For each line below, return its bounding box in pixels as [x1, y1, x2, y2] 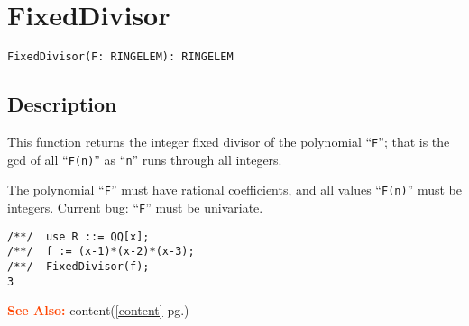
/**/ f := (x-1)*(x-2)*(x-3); [7, 245, 195, 258]
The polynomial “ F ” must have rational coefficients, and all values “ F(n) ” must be [7, 180, 462, 199]
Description [7, 90, 117, 118]
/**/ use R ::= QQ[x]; [7, 230, 150, 243]
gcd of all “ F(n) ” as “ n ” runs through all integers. [7, 149, 282, 168]
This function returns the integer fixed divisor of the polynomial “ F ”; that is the [7, 131, 450, 150]
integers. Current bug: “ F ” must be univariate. [7, 197, 263, 216]
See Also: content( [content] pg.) [7, 301, 189, 320]
